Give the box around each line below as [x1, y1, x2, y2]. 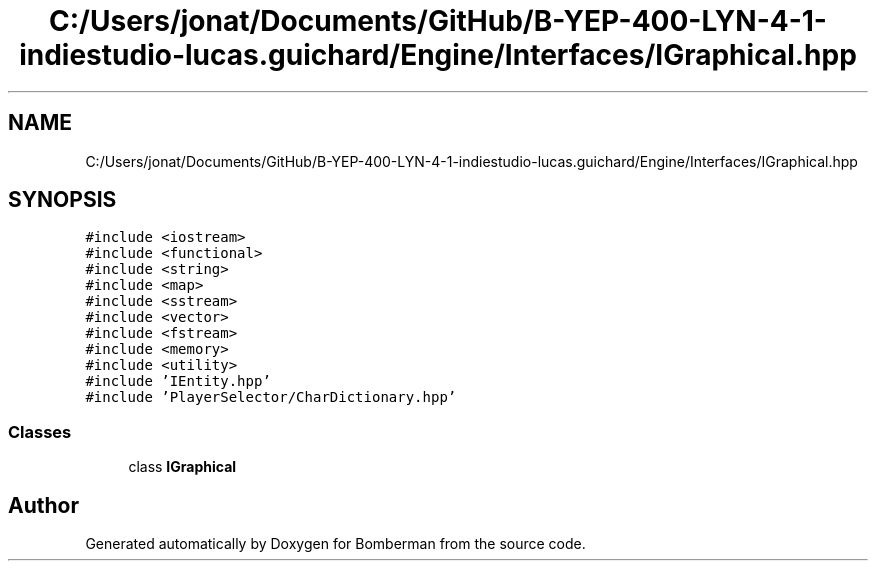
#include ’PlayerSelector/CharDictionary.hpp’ [85, 389, 457, 406]
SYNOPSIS [8, 187, 117, 213]
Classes [8, 421, 72, 442]
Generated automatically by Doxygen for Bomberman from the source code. [85, 535, 586, 553]
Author [8, 492, 79, 518]
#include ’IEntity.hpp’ [85, 373, 271, 390]
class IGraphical [128, 458, 237, 476]
